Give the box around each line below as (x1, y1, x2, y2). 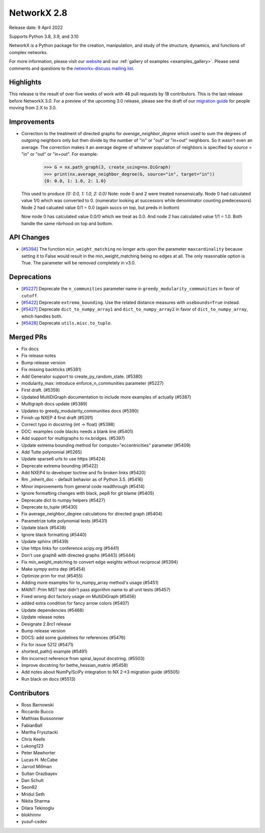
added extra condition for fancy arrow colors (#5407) (21, 600, 130, 606)
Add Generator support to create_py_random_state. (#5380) (21, 373, 143, 379)
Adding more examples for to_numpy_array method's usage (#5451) (21, 580, 159, 586)
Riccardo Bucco (21, 709, 54, 715)
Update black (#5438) (21, 525, 66, 531)
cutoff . (21, 292, 39, 298)
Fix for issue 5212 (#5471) (21, 641, 74, 647)
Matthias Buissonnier (21, 716, 64, 721)
